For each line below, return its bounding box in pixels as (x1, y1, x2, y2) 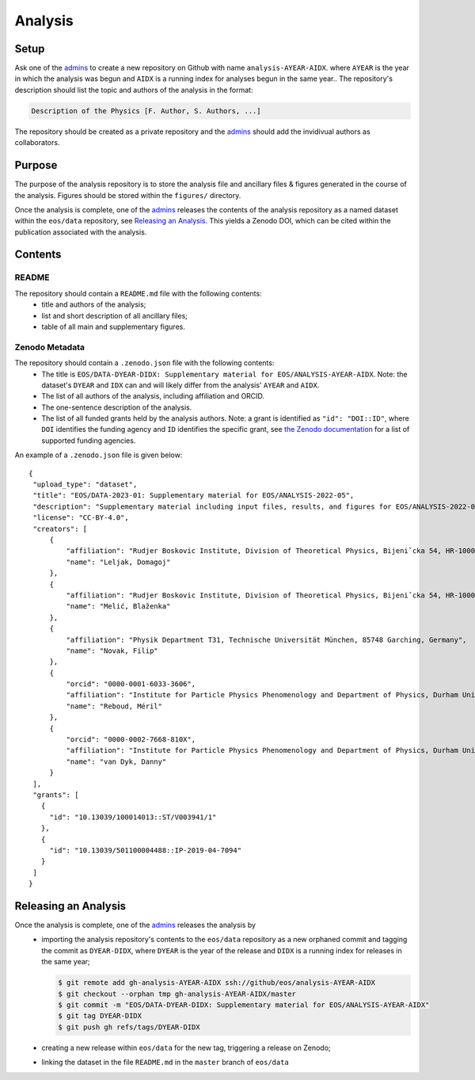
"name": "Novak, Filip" (66, 646, 158, 655)
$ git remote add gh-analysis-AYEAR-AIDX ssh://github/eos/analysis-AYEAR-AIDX (58, 979, 376, 987)
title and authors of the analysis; (41, 300, 146, 309)
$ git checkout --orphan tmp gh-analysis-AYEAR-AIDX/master (58, 989, 297, 998)
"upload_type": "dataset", (32, 480, 138, 489)
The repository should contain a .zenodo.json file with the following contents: (14, 358, 275, 368)
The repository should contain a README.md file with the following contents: (14, 288, 262, 298)
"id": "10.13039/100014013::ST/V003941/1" (49, 812, 217, 822)
